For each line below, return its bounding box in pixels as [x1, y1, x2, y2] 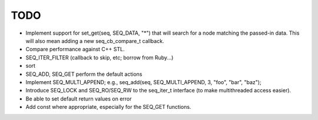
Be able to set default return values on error [25, 95, 132, 102]
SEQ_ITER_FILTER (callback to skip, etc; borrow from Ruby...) [25, 54, 174, 61]
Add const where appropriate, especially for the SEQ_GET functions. [25, 104, 191, 111]
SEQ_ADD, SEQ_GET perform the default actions [25, 71, 143, 78]
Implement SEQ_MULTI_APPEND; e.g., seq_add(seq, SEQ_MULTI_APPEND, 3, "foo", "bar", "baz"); [25, 78, 261, 85]
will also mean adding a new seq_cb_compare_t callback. [25, 37, 164, 44]
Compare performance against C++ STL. [25, 46, 125, 53]
